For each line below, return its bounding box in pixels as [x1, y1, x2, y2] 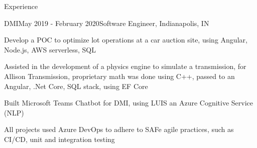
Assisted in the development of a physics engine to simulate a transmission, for [4, 61, 246, 71]
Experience [4, 1, 38, 11]
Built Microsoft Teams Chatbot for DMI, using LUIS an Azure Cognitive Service [4, 97, 253, 108]
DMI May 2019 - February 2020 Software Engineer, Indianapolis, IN [4, 17, 209, 28]
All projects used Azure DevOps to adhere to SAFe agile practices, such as [4, 124, 234, 134]
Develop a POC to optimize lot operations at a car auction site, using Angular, [4, 34, 247, 45]
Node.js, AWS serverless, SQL [4, 44, 96, 54]
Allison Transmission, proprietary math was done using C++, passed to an [4, 70, 235, 81]
